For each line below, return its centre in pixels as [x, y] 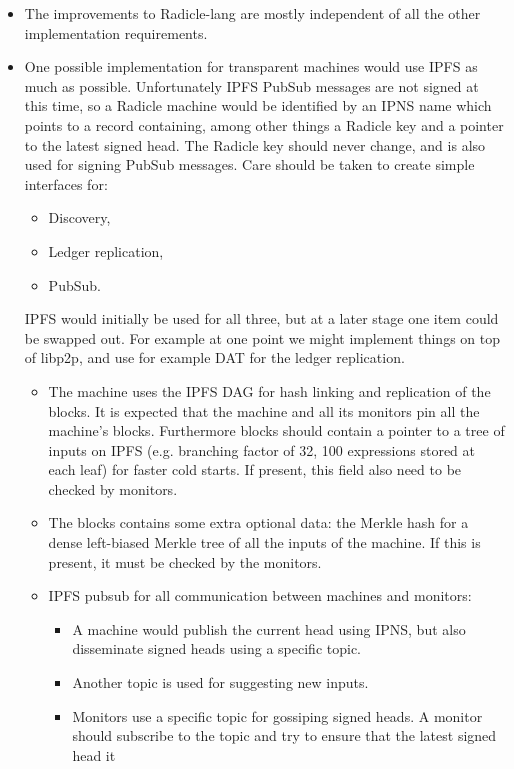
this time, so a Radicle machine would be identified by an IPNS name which [258, 105]
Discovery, [79, 217]
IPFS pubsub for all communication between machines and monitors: [260, 595]
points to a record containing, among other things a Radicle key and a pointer [264, 124]
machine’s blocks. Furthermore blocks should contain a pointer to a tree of [276, 430]
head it [94, 754]
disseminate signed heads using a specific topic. [216, 648]
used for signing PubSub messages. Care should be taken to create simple [249, 164]
